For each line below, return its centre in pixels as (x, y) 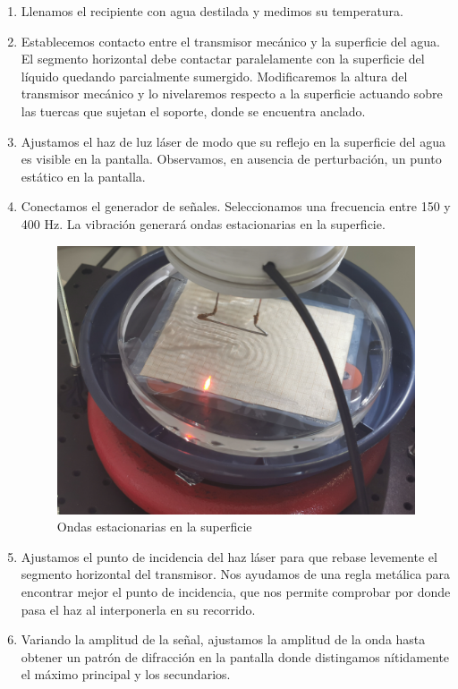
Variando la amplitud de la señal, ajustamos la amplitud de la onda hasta (223, 639)
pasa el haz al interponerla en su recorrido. (138, 609)
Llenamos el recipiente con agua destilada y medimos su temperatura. (212, 11)
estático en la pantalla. (83, 176)
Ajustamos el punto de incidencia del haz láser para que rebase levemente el (229, 556)
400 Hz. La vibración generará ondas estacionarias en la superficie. (203, 223)
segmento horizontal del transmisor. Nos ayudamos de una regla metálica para (236, 574)
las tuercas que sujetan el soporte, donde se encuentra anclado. (193, 111)
